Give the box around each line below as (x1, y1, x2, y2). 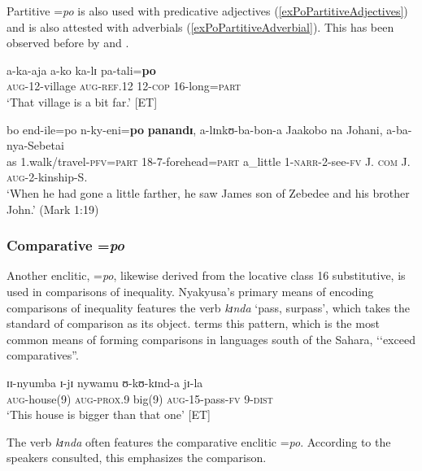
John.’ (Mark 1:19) (7, 200, 99, 217)
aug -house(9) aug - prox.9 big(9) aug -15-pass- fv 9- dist (7, 390, 273, 407)
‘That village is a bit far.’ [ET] (7, 93, 158, 110)
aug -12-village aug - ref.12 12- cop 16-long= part (7, 77, 241, 94)
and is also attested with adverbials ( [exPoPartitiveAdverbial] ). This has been (7, 18, 394, 35)
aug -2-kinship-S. (7, 168, 88, 185)
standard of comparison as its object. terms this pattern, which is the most (7, 315, 380, 332)
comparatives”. (7, 347, 79, 364)
